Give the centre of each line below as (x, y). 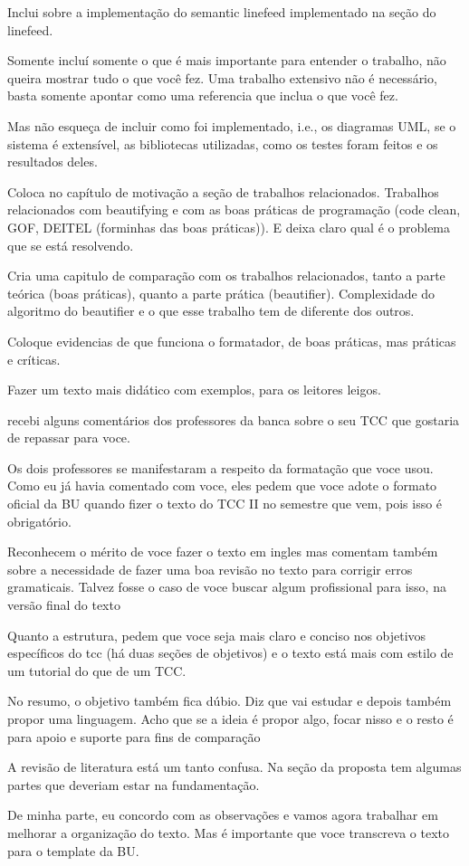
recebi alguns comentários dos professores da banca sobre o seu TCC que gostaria (234, 419)
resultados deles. (53, 162)
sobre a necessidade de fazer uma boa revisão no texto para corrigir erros (210, 569)
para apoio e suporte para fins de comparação (134, 736)
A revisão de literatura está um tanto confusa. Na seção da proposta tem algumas (234, 767)
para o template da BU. (73, 850)
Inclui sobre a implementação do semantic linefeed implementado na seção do (222, 12)
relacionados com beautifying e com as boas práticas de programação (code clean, (234, 209)
